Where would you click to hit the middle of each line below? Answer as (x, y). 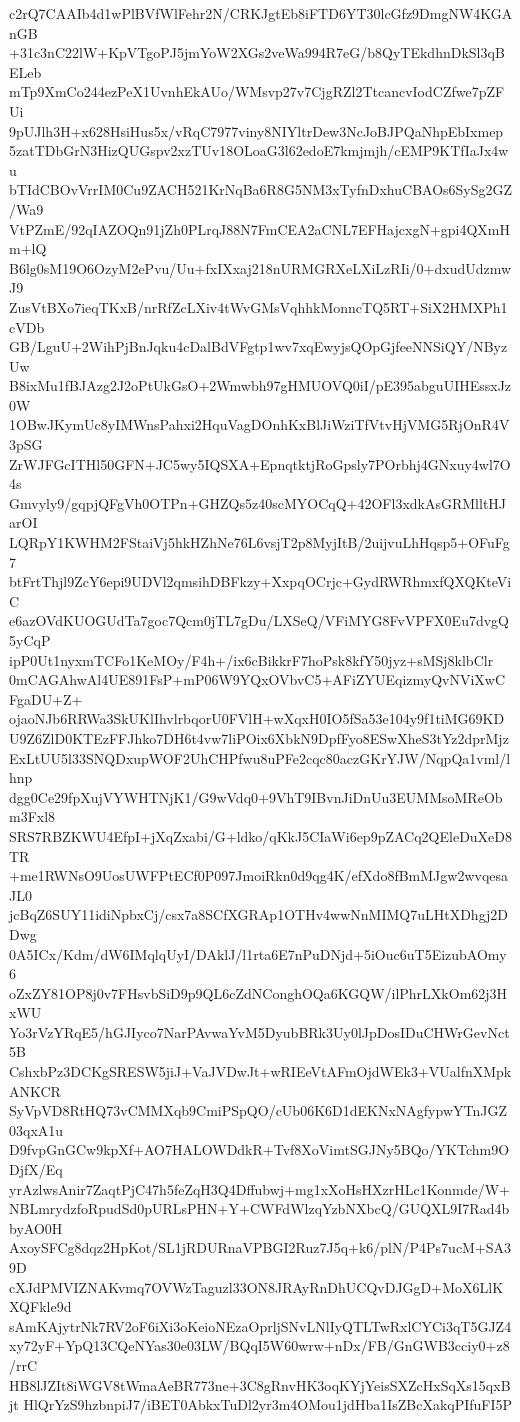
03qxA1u (36, 1129)
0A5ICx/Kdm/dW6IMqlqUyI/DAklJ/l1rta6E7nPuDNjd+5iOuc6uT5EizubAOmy (258, 953)
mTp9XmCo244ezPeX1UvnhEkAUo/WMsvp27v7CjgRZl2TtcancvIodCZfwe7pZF (257, 91)
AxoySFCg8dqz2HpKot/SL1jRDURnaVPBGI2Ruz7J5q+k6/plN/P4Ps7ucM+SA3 (260, 1247)
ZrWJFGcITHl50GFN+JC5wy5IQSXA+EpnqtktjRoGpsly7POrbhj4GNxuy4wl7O (260, 463)
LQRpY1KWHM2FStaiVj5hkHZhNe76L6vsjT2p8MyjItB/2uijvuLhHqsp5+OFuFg (259, 542)
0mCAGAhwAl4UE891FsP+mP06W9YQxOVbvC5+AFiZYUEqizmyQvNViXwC (257, 679)
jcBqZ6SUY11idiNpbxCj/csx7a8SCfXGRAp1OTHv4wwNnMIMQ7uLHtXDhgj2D (258, 914)
